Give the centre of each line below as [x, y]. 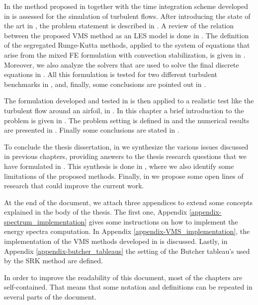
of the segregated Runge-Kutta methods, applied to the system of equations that [127, 45]
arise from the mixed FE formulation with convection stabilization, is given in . [125, 54]
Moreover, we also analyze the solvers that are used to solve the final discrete [122, 64]
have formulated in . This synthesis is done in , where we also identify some [119, 166]
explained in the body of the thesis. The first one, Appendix [96, 212]
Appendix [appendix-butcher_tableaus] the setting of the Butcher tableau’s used [127, 251]
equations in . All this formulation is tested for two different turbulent [111, 74]
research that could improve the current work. [74, 186]
